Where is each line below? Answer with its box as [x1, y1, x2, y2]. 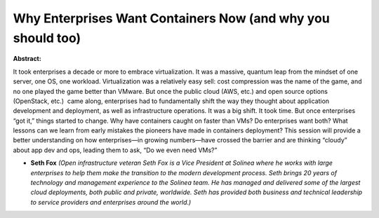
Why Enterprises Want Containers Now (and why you [13, 11, 330, 26]
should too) [13, 30, 81, 46]
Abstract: [13, 55, 41, 63]
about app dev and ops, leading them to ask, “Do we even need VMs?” [13, 146, 218, 154]
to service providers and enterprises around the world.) [30, 198, 192, 206]
